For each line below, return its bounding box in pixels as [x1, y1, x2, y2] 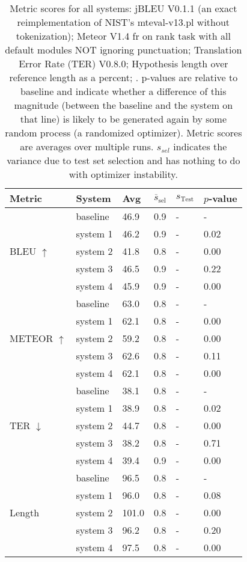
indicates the [173, 139, 227, 153]
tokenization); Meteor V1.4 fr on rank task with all [16, 29, 231, 43]
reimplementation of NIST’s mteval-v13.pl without [17, 15, 230, 29]
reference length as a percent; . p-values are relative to [9, 70, 238, 84]
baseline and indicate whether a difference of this [20, 84, 227, 98]
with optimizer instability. [69, 167, 178, 181]
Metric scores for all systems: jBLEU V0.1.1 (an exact [10, 1, 237, 15]
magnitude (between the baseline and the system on [14, 98, 233, 112]
